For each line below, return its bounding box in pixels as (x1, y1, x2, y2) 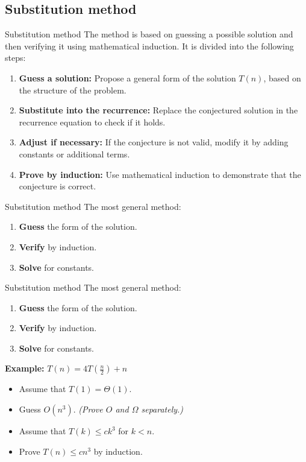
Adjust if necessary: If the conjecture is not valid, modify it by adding (19, 136, 289, 148)
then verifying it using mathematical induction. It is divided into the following (5, 39, 294, 52)
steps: (5, 51, 26, 64)
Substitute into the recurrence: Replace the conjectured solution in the (19, 104, 298, 116)
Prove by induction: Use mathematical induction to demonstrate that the (19, 168, 301, 180)
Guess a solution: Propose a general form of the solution (19, 71, 236, 84)
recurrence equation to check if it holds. (19, 115, 166, 128)
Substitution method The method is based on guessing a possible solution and (5, 28, 293, 40)
